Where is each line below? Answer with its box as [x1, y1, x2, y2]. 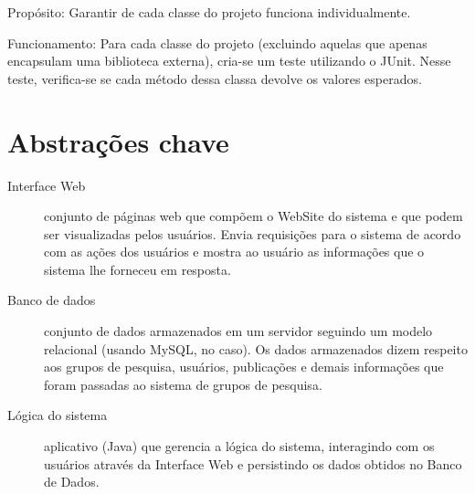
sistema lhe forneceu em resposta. [44, 259, 231, 279]
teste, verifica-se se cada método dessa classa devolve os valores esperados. [7, 68, 422, 88]
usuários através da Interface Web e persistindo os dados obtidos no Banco [44, 454, 462, 473]
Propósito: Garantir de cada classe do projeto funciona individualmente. [7, 3, 411, 21]
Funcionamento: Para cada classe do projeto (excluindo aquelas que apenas [7, 33, 427, 52]
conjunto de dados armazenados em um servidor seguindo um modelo [44, 321, 433, 341]
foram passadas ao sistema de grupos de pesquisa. [44, 374, 322, 394]
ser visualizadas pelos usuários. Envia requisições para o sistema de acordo [44, 224, 461, 243]
